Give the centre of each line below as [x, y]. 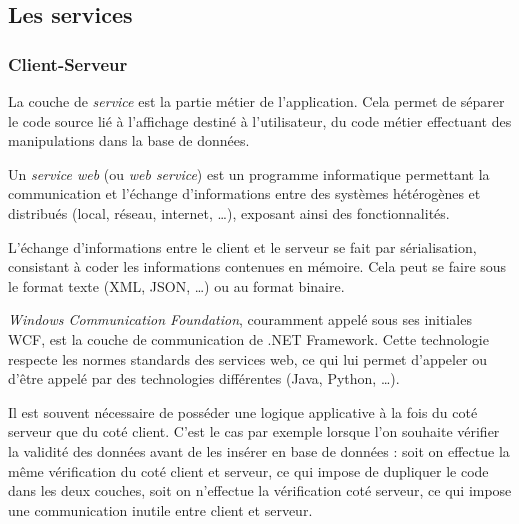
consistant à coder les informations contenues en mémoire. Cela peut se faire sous [257, 266]
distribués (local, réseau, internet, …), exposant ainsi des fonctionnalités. [229, 212]
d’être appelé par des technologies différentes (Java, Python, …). [204, 378]
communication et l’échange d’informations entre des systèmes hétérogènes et [244, 193]
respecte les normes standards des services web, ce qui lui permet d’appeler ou [248, 358]
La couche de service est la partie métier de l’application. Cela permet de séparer [256, 101]
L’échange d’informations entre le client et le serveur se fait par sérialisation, [242, 246]
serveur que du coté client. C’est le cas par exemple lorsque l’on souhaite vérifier [254, 431]
